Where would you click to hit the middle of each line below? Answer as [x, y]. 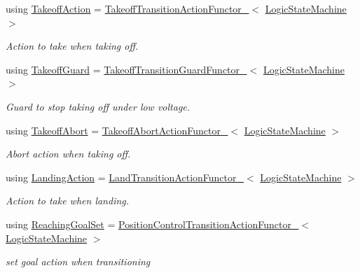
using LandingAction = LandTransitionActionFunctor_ [125, 177]
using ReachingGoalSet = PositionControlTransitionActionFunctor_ [152, 224]
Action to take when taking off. [72, 46]
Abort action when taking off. [68, 154]
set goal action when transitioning [78, 261]
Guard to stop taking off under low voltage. [98, 106]
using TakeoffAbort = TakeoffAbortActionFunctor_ [117, 130]
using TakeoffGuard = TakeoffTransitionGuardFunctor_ [126, 69]
